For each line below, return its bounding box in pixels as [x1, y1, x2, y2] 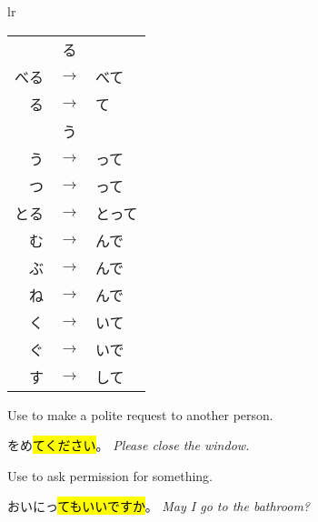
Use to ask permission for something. [7, 466, 214, 485]
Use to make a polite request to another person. [7, 405, 273, 424]
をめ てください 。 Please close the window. [7, 436, 250, 455]
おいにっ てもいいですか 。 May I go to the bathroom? [7, 497, 311, 516]
